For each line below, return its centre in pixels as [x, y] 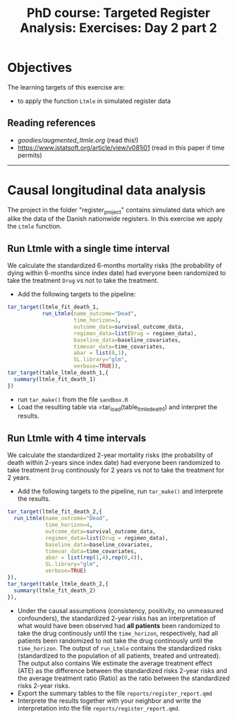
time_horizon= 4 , [69, 525]
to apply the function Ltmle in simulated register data [94, 101]
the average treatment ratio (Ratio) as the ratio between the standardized [123, 678]
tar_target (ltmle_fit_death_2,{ [55, 512]
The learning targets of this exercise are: [66, 87]
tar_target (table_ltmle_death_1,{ [58, 373]
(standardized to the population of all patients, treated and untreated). [119, 655]
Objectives [40, 68]
